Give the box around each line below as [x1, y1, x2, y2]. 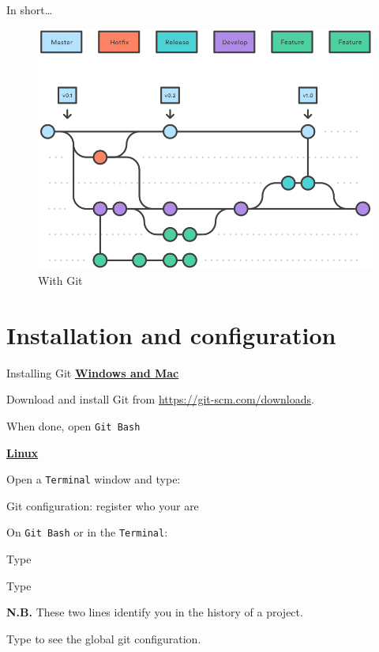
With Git [38, 272, 83, 289]
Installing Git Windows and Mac [6, 364, 179, 381]
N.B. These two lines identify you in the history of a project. [6, 604, 303, 620]
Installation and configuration [6, 318, 336, 351]
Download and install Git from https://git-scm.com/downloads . [6, 391, 314, 407]
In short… [6, 2, 53, 17]
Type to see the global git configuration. [6, 630, 201, 646]
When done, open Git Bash [6, 417, 141, 434]
